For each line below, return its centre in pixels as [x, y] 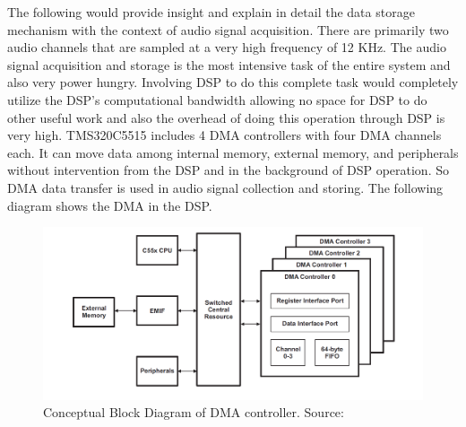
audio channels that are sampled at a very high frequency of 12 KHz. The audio [227, 47]
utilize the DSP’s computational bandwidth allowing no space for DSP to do [217, 99]
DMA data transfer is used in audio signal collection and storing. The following [225, 187]
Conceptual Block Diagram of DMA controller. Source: [194, 412]
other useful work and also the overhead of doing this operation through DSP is [226, 117]
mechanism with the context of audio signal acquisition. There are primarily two [228, 29]
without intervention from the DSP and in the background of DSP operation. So [228, 170]
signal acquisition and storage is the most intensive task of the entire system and [229, 64]
